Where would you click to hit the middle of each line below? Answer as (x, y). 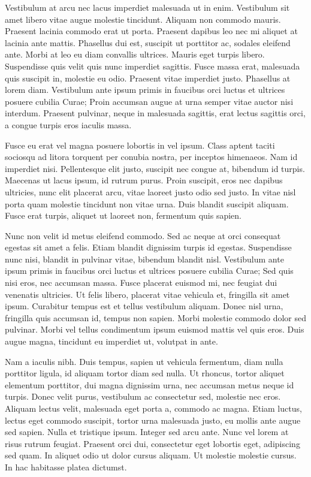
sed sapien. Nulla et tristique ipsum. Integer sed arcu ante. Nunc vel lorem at (147, 432)
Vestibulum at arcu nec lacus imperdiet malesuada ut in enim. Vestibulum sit (147, 7)
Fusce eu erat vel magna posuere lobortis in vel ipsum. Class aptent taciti (140, 145)
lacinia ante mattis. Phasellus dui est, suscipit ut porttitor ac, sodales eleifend (148, 42)
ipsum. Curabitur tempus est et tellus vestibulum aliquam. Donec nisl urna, (144, 306)
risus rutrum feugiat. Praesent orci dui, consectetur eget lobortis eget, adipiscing (153, 443)
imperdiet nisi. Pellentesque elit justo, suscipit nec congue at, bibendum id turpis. (155, 168)
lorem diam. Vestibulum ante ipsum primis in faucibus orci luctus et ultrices (145, 90)
